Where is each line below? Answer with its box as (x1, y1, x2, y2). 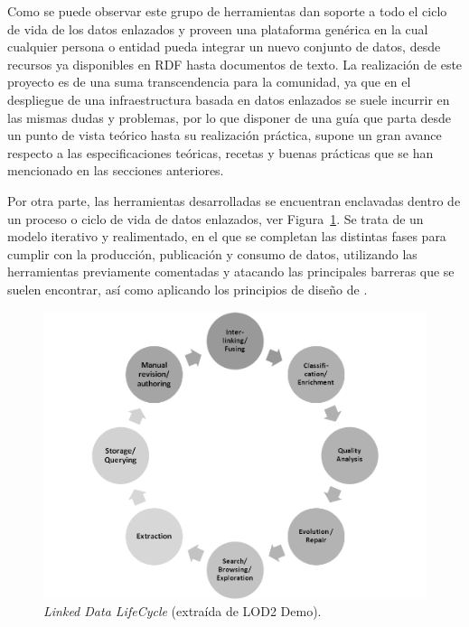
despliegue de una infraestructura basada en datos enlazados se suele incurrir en (7, 89, 450, 108)
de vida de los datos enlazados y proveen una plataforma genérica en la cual (7, 19, 428, 38)
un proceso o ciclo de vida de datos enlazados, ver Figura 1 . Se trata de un (7, 209, 424, 228)
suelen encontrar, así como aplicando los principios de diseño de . (7, 279, 368, 298)
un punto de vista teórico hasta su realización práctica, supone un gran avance (7, 126, 442, 145)
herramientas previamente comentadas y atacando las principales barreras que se (7, 262, 455, 281)
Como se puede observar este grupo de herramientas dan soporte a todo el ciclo (7, 2, 447, 20)
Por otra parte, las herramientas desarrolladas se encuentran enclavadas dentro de (7, 191, 461, 210)
